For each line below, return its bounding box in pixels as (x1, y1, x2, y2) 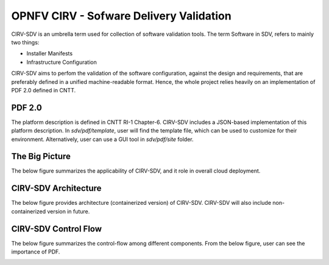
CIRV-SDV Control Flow (11, 224, 102, 234)
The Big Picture (11, 151, 71, 162)
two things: (11, 38, 40, 46)
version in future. (46, 207, 90, 215)
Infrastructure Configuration (26, 58, 97, 66)
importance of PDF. (11, 248, 60, 255)
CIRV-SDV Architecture (11, 183, 102, 194)
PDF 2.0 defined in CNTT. (11, 86, 76, 94)
